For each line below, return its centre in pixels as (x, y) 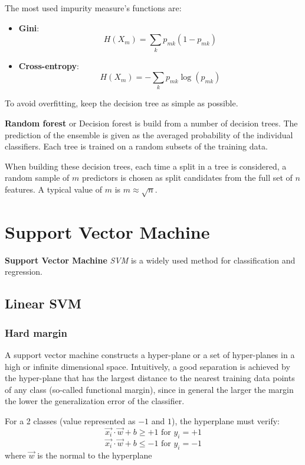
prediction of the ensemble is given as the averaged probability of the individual (149, 134)
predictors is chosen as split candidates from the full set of (187, 178)
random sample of (37, 178)
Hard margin (36, 332)
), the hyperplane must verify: (226, 421)
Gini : (29, 27)
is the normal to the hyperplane (95, 455)
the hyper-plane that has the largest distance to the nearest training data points (150, 378)
